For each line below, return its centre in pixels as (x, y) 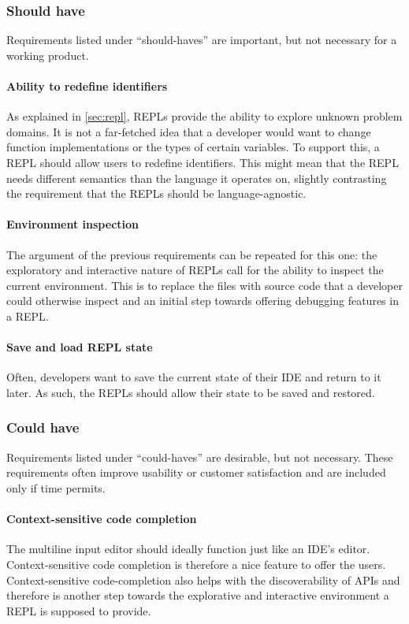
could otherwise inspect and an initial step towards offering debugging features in (203, 301)
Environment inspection (73, 224)
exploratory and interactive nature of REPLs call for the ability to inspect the (195, 270)
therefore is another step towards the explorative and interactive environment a (198, 595)
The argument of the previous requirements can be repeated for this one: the (192, 254)
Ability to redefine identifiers (87, 86)
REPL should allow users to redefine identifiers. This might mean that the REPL (203, 162)
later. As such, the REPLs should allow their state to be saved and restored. (191, 392)
